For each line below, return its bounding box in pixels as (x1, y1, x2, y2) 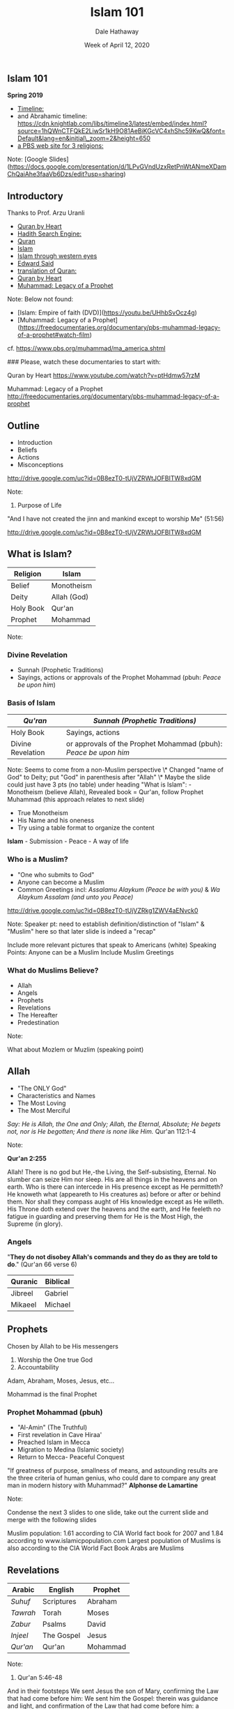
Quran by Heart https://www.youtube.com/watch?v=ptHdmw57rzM (7, 371, 201, 380)
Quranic (10, 1277, 38, 1286)
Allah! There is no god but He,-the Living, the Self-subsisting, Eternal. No (7, 1167, 217, 1176)
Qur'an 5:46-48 (17, 1673, 63, 1682)
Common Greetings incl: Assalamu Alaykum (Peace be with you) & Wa (17, 885, 221, 893)
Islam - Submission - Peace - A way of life (7, 837, 129, 846)
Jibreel (10, 1289, 33, 1298)
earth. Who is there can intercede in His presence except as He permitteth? (7, 1183, 224, 1191)
